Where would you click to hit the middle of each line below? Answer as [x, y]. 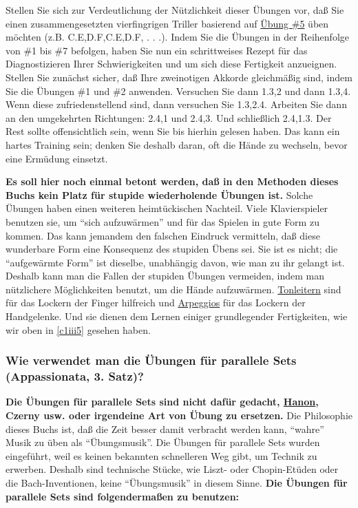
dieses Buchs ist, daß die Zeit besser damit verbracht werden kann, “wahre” [165, 428]
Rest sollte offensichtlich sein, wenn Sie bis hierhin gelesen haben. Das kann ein [173, 131]
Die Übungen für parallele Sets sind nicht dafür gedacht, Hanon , [162, 402]
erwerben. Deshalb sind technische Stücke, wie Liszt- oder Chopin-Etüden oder [172, 469]
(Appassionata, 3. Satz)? [75, 376]
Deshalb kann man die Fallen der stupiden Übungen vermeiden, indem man [165, 276]
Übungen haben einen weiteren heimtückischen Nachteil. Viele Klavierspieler [167, 208]
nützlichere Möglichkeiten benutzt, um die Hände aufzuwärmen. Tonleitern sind [173, 289]
